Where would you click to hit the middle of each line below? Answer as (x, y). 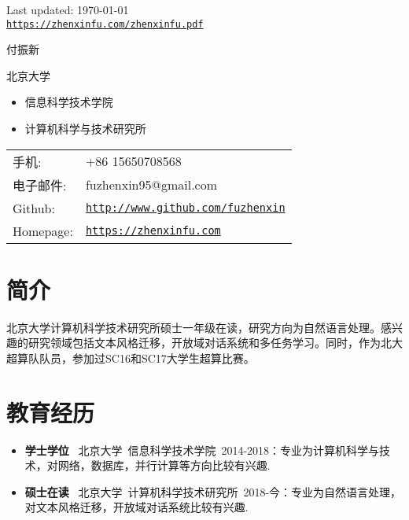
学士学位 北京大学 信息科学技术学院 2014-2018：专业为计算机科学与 (202, 450)
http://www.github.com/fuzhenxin (185, 208)
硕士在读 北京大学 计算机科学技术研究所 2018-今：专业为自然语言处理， (213, 491)
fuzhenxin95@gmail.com (151, 185)
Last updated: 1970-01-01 (68, 9)
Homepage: (43, 230)
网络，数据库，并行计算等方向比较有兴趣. (164, 465)
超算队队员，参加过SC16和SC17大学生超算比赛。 (131, 358)
